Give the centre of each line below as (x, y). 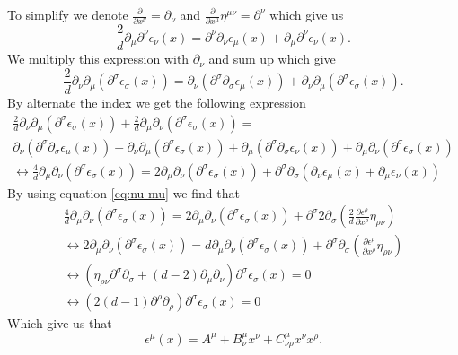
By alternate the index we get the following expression (157, 103)
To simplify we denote (68, 14)
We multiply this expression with (98, 59)
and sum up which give (272, 59)
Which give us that (60, 323)
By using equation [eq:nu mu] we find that (123, 192)
